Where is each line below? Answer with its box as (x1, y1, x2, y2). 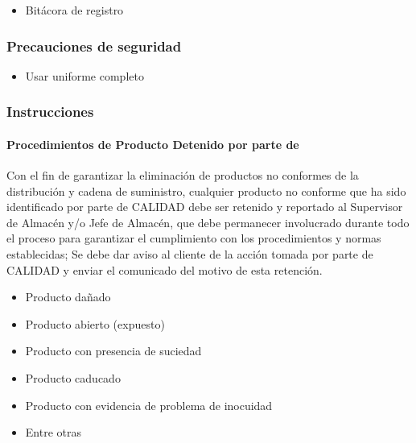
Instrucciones (6, 101, 94, 122)
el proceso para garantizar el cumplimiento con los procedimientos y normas (6, 230, 381, 246)
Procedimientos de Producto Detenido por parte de (6, 135, 299, 152)
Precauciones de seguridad (6, 35, 182, 56)
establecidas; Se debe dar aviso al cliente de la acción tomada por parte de (6, 246, 373, 263)
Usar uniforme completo (25, 67, 144, 84)
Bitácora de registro (25, 2, 124, 18)
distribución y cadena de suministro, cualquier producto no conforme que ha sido (6, 182, 406, 199)
